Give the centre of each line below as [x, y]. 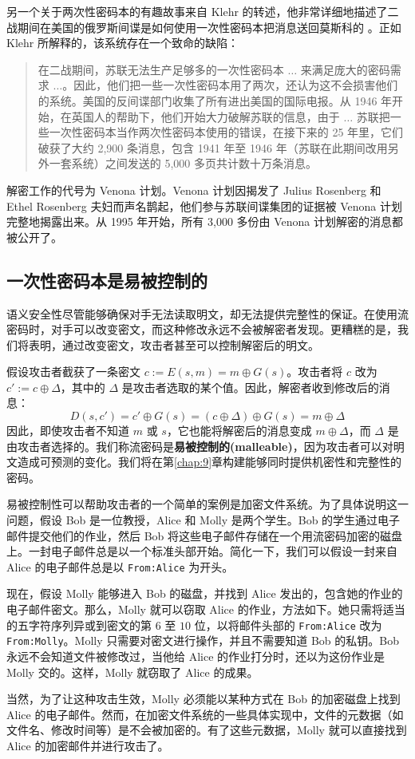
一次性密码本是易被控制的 [107, 280]
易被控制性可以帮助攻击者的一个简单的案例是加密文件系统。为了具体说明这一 [207, 504]
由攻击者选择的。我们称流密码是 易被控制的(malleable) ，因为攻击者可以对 [200, 446]
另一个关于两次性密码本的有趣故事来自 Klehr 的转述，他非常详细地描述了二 [203, 11]
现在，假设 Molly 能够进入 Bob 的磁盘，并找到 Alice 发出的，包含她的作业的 [205, 593]
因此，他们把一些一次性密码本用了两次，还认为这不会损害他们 [236, 85]
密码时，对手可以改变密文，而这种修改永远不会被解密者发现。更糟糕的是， [202, 329]
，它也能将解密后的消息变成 [239, 431]
